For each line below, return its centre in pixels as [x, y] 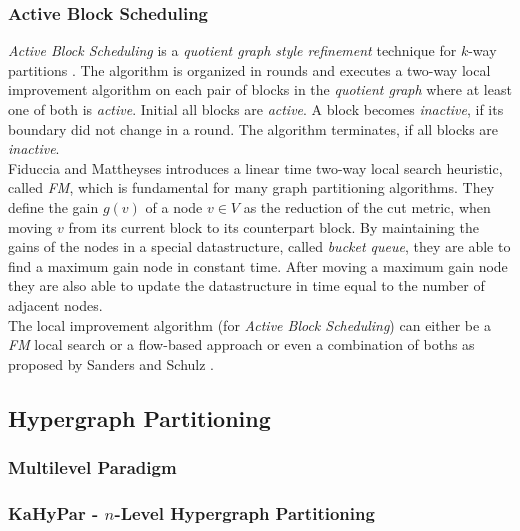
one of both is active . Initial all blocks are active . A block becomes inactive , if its [256, 109]
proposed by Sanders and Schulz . [111, 363]
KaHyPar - [53, 512]
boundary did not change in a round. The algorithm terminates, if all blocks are [253, 128]
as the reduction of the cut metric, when [367, 206]
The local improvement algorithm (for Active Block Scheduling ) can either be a [249, 324]
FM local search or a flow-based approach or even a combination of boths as [241, 344]
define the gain [53, 206]
